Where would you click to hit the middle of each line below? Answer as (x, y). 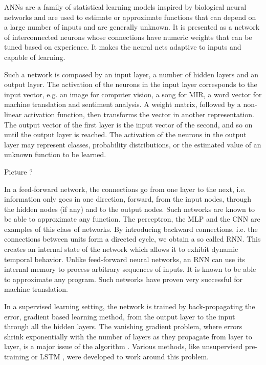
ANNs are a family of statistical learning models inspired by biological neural (125, 7)
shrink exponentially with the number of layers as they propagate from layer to (128, 336)
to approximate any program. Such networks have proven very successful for (124, 279)
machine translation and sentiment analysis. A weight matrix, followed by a (123, 104)
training (17, 356)
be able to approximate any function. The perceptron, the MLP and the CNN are (132, 219)
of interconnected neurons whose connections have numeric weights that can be (128, 37)
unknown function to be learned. (55, 154)
